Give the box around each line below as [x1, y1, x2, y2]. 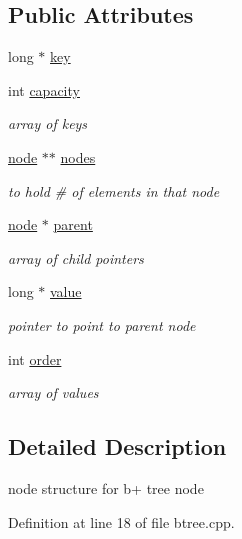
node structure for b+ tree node [8, 477, 204, 498]
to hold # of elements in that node [8, 180, 220, 201]
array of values [8, 382, 99, 403]
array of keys [8, 113, 88, 134]
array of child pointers [8, 247, 144, 268]
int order [8, 348, 62, 369]
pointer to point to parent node [8, 314, 196, 335]
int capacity [8, 79, 80, 100]
